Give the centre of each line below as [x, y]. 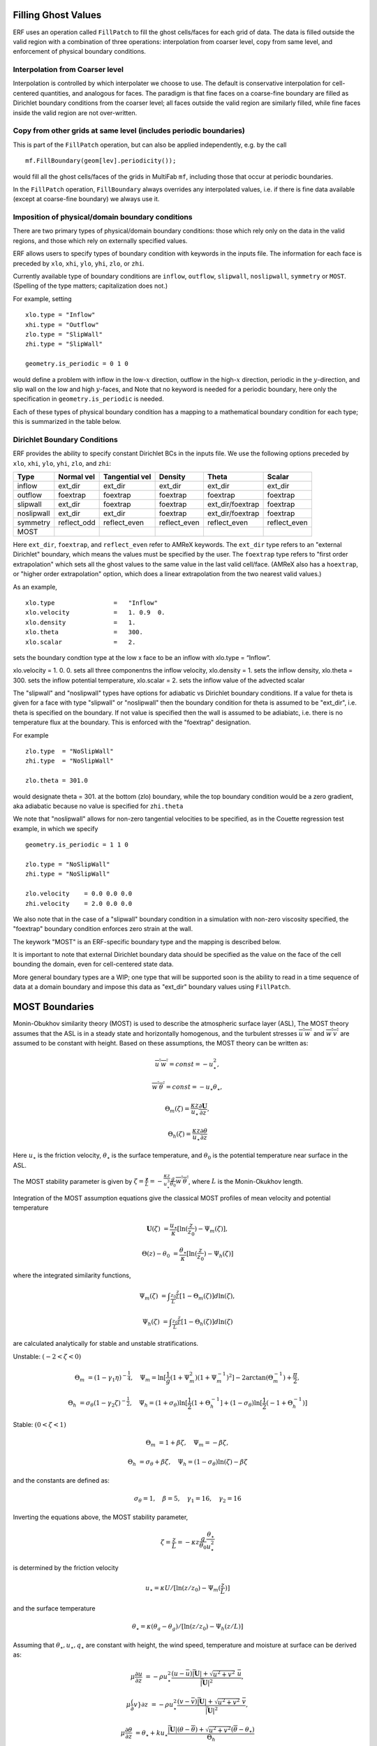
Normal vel [77, 477]
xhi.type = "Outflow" [62, 324]
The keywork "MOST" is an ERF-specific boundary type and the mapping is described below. [147, 941]
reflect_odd [77, 522]
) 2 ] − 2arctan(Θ [250, 1377]
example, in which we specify [56, 828]
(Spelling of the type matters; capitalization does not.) [90, 286]
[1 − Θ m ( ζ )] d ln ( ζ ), [207, 1297]
